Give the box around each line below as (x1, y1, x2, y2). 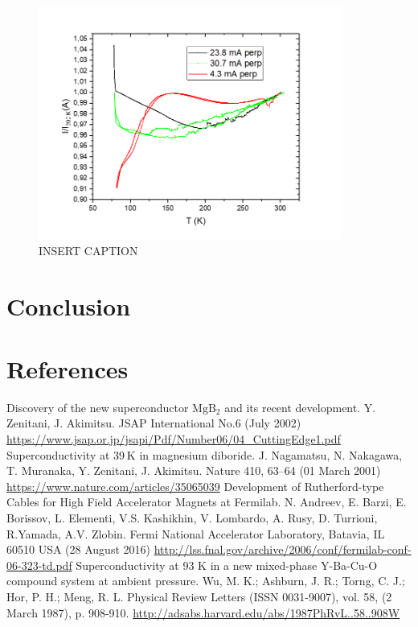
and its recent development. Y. (224, 398, 376, 415)
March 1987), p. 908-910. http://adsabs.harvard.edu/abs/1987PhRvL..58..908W (6, 604, 400, 621)
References (6, 352, 129, 385)
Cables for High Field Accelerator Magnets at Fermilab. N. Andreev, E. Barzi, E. (6, 493, 407, 510)
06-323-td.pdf (6, 556, 72, 573)
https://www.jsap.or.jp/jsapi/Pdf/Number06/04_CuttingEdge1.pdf (6, 431, 341, 448)
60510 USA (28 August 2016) (6, 541, 150, 558)
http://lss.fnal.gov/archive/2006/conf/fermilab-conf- (154, 541, 412, 558)
